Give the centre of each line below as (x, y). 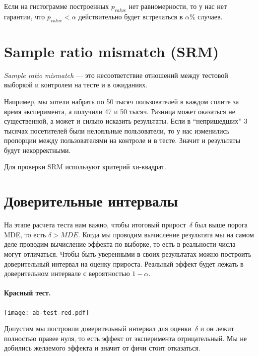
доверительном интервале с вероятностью (67, 273)
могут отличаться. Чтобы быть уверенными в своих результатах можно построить (128, 253)
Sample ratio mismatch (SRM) (112, 51)
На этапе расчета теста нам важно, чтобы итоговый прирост (95, 225)
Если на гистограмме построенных (57, 6)
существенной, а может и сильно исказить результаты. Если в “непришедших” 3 (126, 121)
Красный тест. (28, 293)
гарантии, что (25, 16)
